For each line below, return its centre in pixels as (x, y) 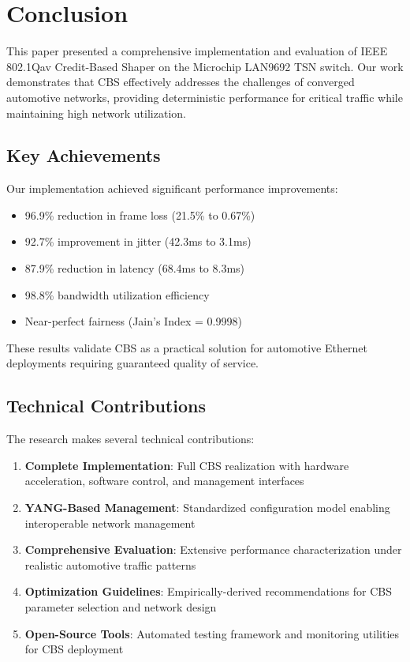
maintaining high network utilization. (96, 113)
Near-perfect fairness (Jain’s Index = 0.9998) (133, 321)
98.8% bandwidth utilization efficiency (117, 294)
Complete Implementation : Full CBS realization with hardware (187, 465)
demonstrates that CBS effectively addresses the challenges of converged (181, 82)
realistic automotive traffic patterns (110, 564)
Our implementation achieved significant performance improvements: (172, 188)
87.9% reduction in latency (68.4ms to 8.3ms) (135, 268)
